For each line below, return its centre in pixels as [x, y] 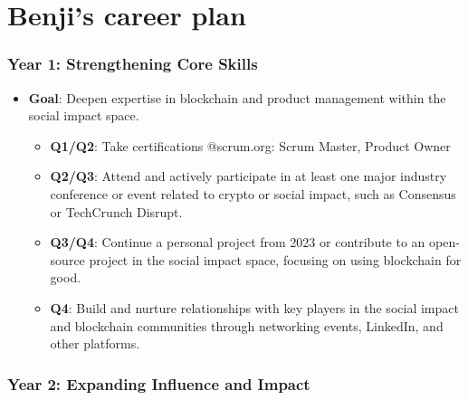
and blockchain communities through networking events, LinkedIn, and [247, 325]
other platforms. [95, 343]
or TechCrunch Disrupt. [116, 211]
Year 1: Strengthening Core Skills [133, 64]
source [67, 259]
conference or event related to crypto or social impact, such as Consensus [253, 193]
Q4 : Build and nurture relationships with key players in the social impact [254, 307]
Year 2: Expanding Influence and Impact [159, 383]
